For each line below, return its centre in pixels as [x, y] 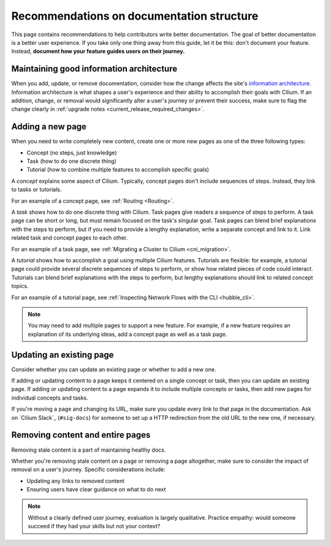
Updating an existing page [63, 355]
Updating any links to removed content [76, 480]
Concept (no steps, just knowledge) [72, 153]
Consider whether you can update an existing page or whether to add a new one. [114, 369]
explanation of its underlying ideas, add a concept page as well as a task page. [127, 334]
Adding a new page [49, 127]
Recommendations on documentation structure [135, 16]
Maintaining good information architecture [94, 69]
